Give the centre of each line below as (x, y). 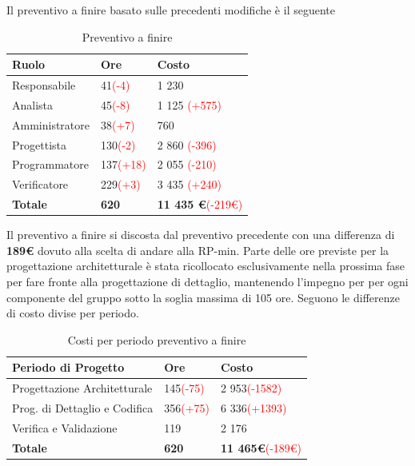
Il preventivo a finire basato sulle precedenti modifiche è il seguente (171, 10)
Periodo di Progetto (68, 367)
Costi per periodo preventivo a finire (157, 339)
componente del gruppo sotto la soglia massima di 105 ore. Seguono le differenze (203, 297)
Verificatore (40, 184)
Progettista (39, 144)
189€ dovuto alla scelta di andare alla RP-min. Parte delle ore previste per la (198, 250)
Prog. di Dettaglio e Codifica (83, 408)
